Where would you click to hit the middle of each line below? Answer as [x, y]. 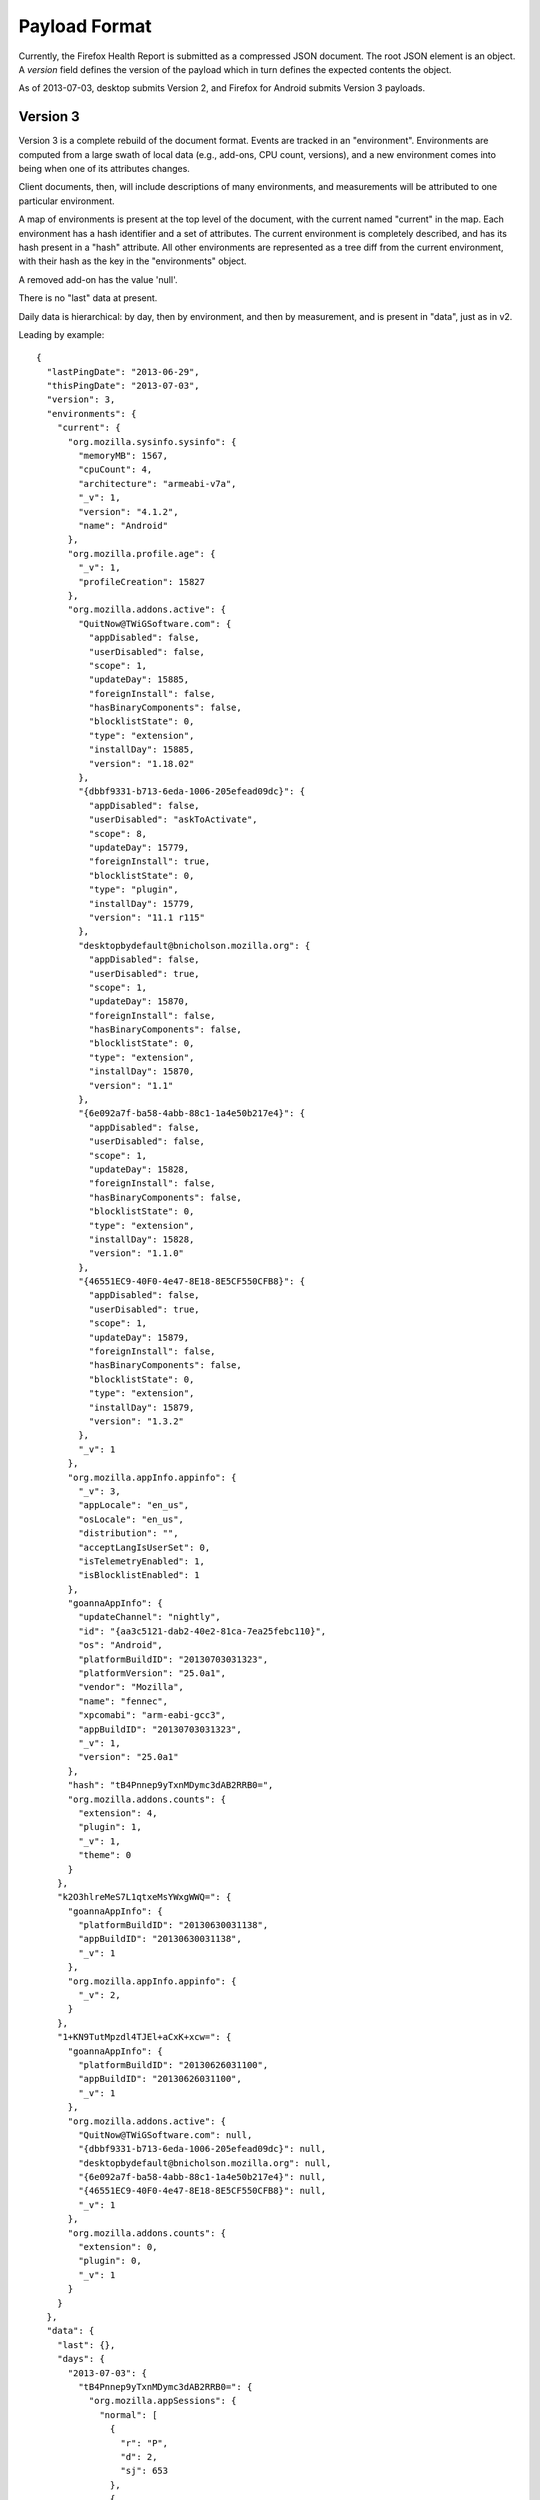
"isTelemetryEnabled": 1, [141, 1561]
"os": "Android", [121, 1645]
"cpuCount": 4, [115, 469]
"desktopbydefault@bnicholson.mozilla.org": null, [205, 2163]
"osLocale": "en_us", [131, 1519]
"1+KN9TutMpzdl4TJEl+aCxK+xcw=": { [144, 2037]
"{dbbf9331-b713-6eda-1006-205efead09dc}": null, [202, 2149]
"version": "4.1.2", [128, 511]
